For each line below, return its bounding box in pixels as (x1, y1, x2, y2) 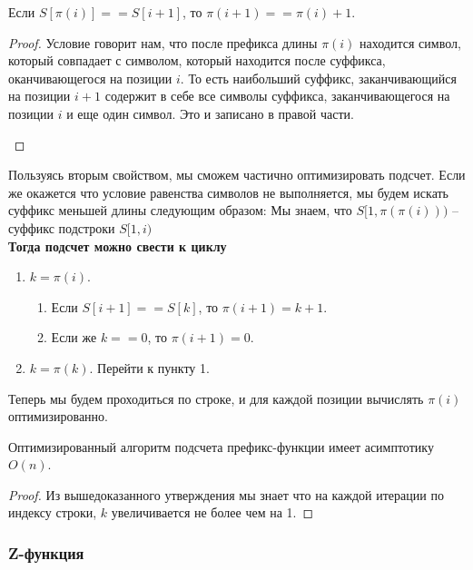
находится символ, (360, 33, 461, 52)
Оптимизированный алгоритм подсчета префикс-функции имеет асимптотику (8, 437, 434, 456)
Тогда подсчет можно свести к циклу (8, 236, 227, 255)
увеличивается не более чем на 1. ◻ (111, 503, 314, 522)
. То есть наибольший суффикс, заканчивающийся (180, 68, 457, 87)
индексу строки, (8, 503, 97, 522)
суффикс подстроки (8, 218, 115, 237)
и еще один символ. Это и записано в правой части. (66, 103, 354, 123)
